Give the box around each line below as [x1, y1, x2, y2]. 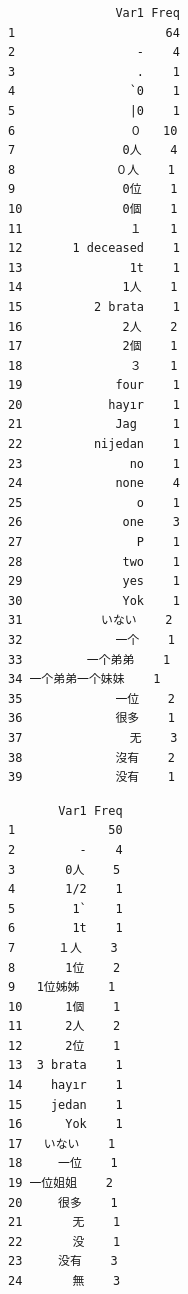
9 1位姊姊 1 [8, 980, 116, 995]
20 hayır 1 [8, 397, 180, 412]
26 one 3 [8, 515, 180, 530]
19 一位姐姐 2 [8, 1176, 113, 1191]
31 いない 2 [8, 613, 173, 628]
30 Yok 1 [8, 593, 180, 608]
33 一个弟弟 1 [8, 652, 171, 667]
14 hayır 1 [8, 1078, 123, 1093]
